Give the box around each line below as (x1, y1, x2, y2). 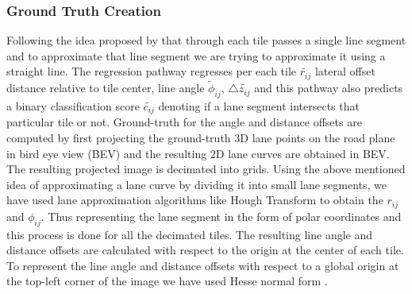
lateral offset (314, 63, 375, 79)
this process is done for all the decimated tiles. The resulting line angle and (6, 226, 373, 242)
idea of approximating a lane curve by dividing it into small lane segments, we (6, 176, 387, 192)
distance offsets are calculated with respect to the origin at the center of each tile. (6, 242, 404, 258)
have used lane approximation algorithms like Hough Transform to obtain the (6, 191, 383, 208)
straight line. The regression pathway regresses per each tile (6, 63, 297, 79)
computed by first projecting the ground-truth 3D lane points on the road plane (6, 129, 395, 145)
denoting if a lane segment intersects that (158, 97, 360, 114)
